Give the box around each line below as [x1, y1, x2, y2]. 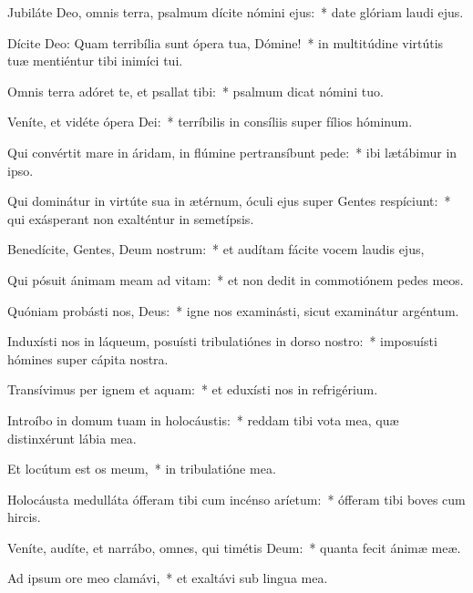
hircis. [7, 507, 41, 527]
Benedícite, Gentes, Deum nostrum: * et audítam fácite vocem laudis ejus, [7, 240, 425, 259]
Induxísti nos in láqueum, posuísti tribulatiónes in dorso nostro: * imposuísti [7, 332, 437, 351]
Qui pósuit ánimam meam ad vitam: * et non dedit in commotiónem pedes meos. [7, 270, 464, 289]
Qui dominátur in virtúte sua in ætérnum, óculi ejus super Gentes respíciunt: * [7, 191, 451, 210]
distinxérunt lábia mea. [7, 428, 137, 447]
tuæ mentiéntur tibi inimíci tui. [7, 51, 183, 70]
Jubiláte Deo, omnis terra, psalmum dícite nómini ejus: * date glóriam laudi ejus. [7, 3, 464, 21]
